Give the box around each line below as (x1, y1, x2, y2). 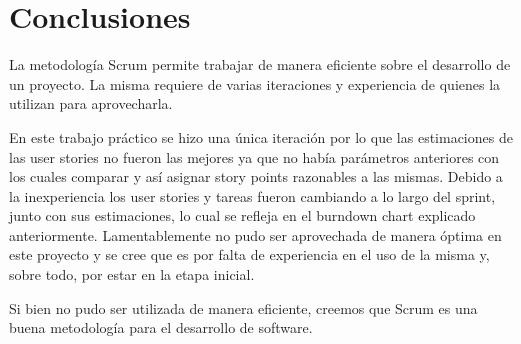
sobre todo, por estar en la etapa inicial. (9, 264, 255, 285)
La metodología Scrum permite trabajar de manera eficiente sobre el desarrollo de (9, 54, 511, 75)
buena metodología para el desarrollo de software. (9, 317, 313, 338)
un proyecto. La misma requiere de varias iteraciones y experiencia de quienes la (9, 73, 501, 94)
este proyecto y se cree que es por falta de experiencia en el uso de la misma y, (9, 244, 490, 265)
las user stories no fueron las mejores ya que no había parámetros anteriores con (9, 146, 500, 167)
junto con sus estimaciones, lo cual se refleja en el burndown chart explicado (9, 205, 476, 226)
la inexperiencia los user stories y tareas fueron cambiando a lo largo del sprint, (9, 185, 496, 206)
